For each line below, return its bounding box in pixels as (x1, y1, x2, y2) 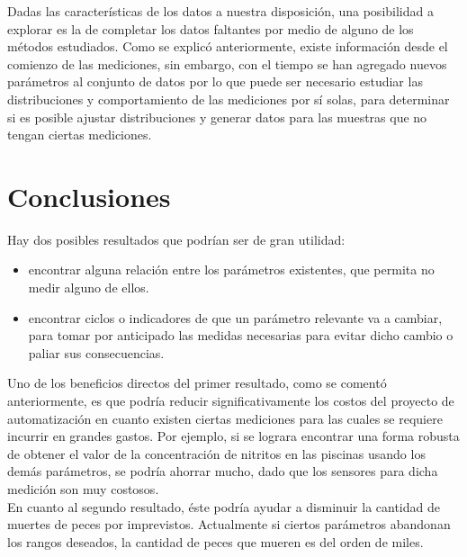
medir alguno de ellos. (28, 278, 149, 297)
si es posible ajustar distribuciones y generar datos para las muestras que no (7, 107, 427, 126)
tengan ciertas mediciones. (7, 125, 152, 144)
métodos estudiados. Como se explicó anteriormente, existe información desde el (7, 37, 448, 56)
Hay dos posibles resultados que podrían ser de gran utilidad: (7, 229, 346, 248)
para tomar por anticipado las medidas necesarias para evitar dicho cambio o (28, 326, 454, 345)
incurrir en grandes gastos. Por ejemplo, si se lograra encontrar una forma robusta (7, 427, 460, 445)
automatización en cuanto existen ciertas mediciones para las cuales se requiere (7, 409, 443, 427)
